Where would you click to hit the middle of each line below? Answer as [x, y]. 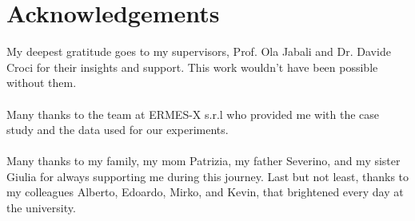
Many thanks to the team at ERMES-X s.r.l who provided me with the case [193, 114]
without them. [42, 83]
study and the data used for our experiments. [118, 130]
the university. [41, 208]
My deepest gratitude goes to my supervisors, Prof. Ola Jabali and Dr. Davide [199, 51]
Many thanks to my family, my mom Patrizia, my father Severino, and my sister [204, 161]
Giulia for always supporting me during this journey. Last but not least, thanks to [208, 176]
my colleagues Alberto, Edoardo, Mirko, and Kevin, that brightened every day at [205, 192]
